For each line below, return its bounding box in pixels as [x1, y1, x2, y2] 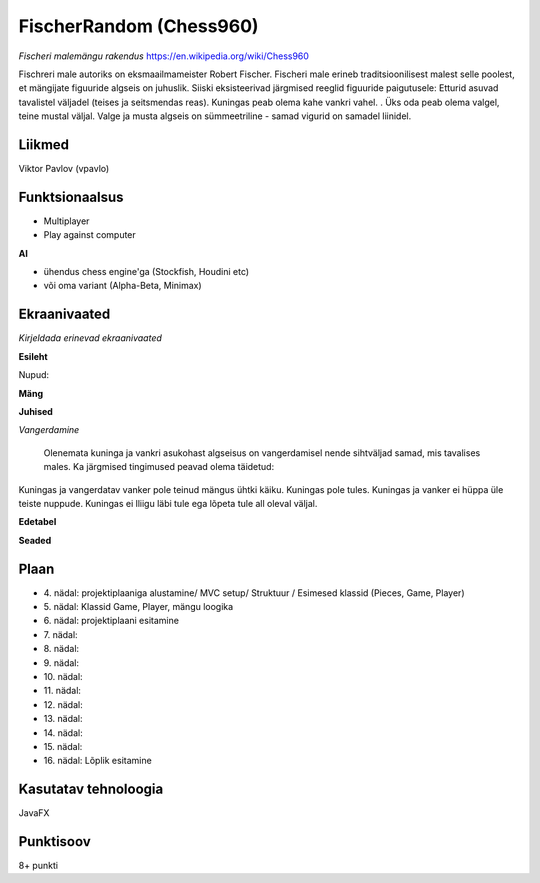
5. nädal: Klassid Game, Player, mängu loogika [43, 600, 234, 612]
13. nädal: [43, 713, 83, 725]
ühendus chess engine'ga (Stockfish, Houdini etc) [43, 266, 250, 278]
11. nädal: [43, 685, 82, 697]
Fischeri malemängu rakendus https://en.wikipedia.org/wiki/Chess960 [18, 50, 310, 62]
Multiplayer [43, 215, 90, 227]
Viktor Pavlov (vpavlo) [18, 163, 110, 175]
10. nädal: [43, 670, 84, 682]
